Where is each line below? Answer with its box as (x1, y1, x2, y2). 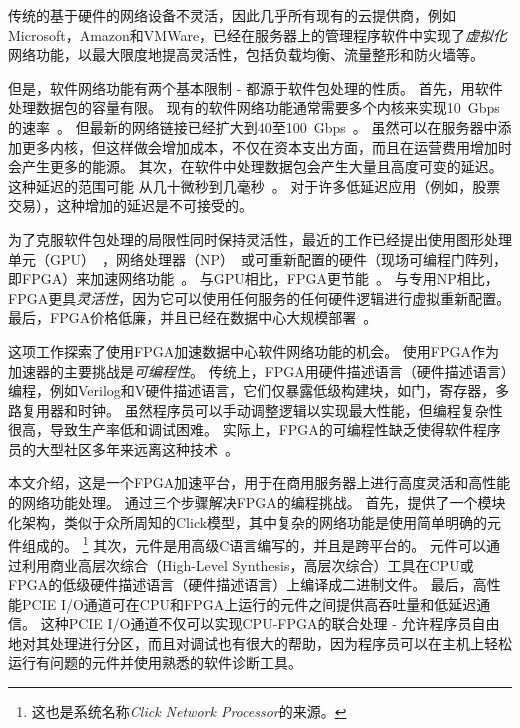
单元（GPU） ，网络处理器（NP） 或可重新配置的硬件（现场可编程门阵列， (8, 248, 508, 269)
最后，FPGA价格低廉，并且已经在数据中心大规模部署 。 (8, 307, 378, 328)
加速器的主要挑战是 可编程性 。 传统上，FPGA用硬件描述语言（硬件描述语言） (8, 360, 508, 381)
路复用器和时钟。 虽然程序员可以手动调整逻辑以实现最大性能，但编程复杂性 (8, 399, 503, 420)
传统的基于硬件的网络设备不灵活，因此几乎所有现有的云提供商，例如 (8, 5, 456, 25)
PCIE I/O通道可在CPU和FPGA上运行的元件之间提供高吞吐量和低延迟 (21, 593, 477, 614)
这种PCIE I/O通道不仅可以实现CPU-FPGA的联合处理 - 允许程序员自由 (40, 613, 500, 634)
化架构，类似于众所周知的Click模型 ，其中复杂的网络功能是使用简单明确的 (8, 511, 488, 532)
